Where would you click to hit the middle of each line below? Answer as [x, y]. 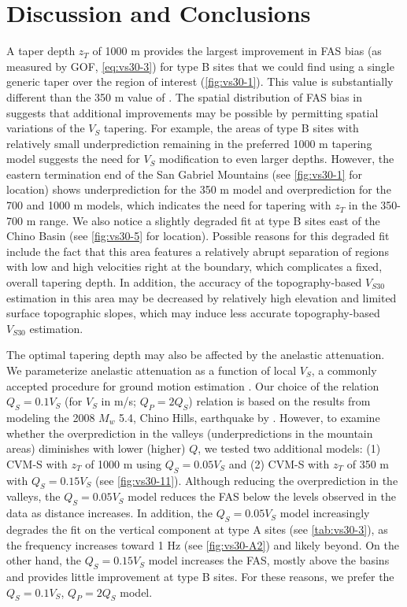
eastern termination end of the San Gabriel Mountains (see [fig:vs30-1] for [185, 174]
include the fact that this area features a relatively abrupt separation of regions [198, 251]
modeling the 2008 [51, 417]
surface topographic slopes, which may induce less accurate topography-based [193, 313]
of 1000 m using [124, 463]
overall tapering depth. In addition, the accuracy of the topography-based [184, 282]
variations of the [46, 128]
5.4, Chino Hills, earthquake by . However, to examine [250, 417]
